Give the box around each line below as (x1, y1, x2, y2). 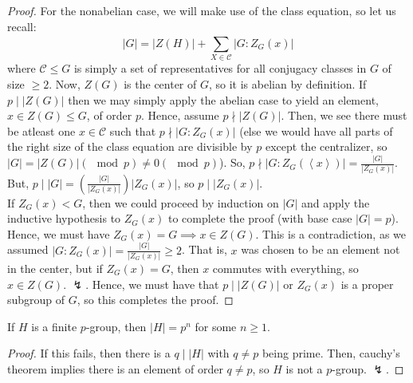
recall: (7, 18, 37, 34)
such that (109, 122, 156, 139)
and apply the (301, 194, 370, 211)
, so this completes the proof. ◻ (77, 291, 234, 308)
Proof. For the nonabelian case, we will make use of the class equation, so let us (7, 2, 396, 18)
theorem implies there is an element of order (7, 360, 223, 377)
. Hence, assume (141, 107, 219, 124)
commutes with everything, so (212, 259, 359, 276)
